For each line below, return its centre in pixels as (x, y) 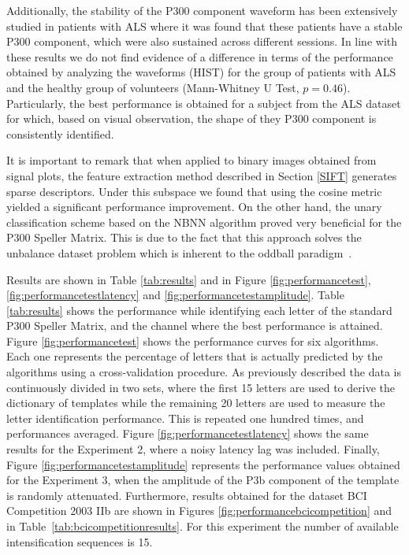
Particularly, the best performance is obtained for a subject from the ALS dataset (204, 103)
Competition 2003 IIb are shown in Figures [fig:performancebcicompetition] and (199, 511)
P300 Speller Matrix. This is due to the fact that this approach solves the (184, 237)
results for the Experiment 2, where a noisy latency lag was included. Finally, (193, 449)
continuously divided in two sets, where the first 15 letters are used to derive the (201, 387)
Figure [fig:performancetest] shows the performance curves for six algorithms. (193, 340)
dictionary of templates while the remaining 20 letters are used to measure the (196, 403)
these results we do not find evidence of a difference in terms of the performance (200, 56)
